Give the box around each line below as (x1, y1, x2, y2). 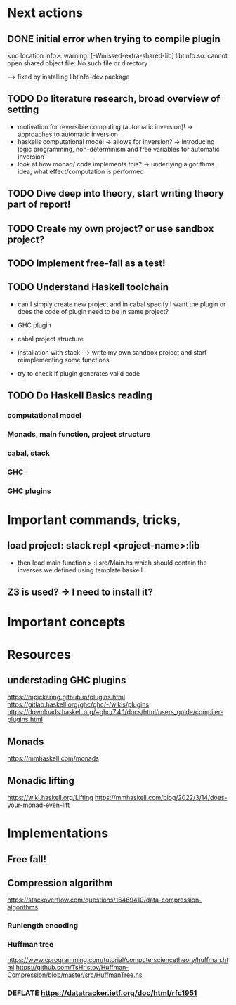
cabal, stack (7, 448, 51, 458)
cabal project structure (17, 334, 84, 343)
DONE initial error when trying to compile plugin (7, 33, 221, 45)
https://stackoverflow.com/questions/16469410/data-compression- (7, 895, 202, 904)
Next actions (7, 5, 83, 21)
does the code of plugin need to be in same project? (17, 307, 169, 315)
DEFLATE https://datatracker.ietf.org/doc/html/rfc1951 (7, 988, 197, 998)
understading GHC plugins (7, 674, 126, 686)
